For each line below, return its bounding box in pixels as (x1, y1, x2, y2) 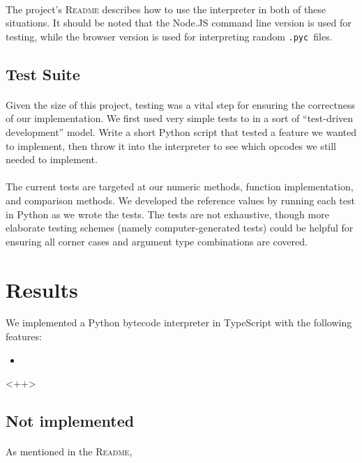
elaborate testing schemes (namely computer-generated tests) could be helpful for (6, 220, 354, 235)
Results (6, 275, 78, 303)
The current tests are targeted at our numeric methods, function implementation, (6, 179, 354, 194)
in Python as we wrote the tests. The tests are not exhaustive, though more (6, 206, 329, 221)
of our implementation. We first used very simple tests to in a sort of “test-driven (6, 111, 354, 126)
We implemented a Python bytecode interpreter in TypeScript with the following (6, 315, 352, 330)
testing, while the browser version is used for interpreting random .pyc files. (6, 29, 333, 43)
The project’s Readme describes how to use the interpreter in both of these (6, 1, 326, 16)
